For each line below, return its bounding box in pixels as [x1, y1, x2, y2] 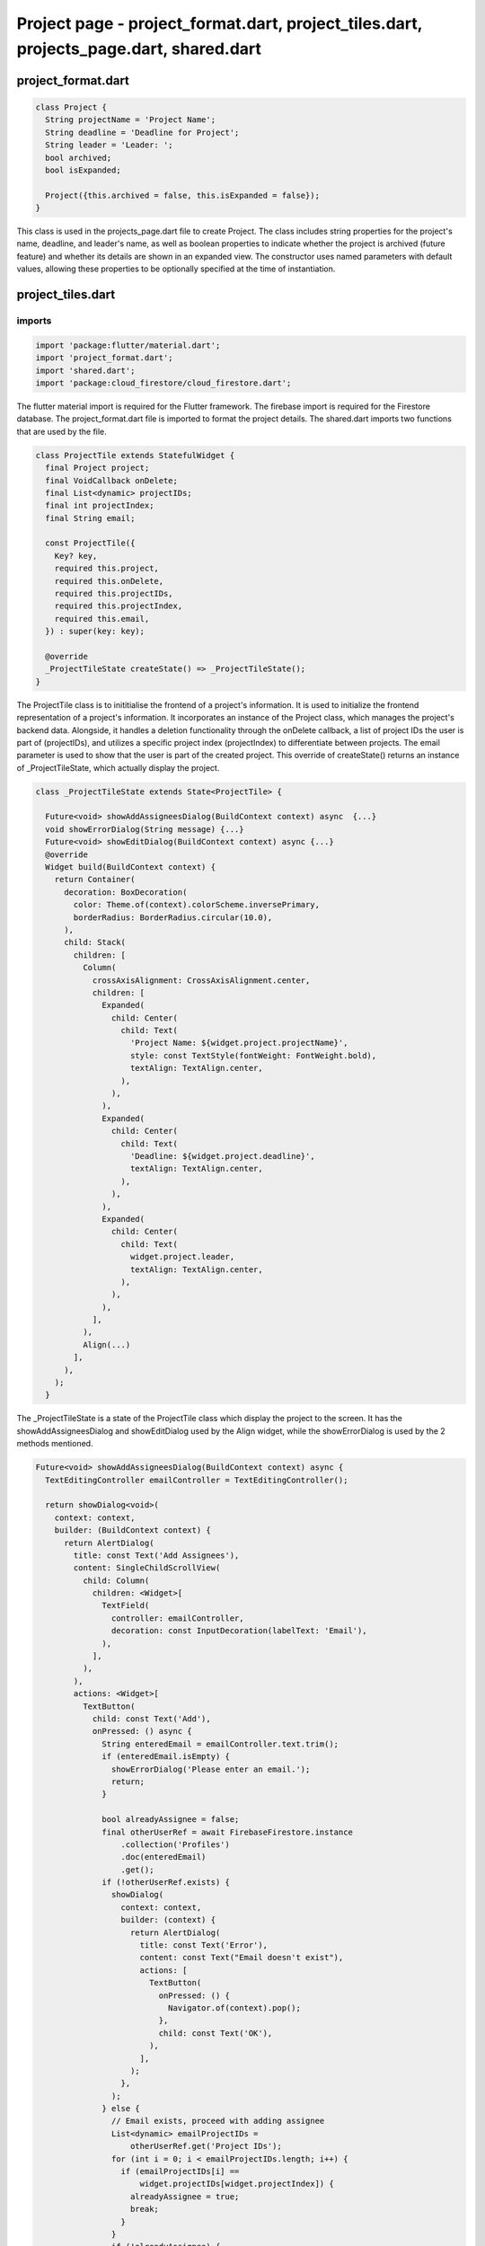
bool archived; [45, 153, 112, 163]
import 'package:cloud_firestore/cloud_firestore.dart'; [35, 377, 292, 388]
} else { [101, 2103, 141, 2114]
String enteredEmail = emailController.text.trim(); [101, 1738, 339, 1749]
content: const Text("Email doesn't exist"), [139, 1952, 344, 1963]
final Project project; [45, 463, 150, 473]
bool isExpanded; [45, 164, 121, 175]
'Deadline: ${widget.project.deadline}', [130, 1151, 315, 1161]
